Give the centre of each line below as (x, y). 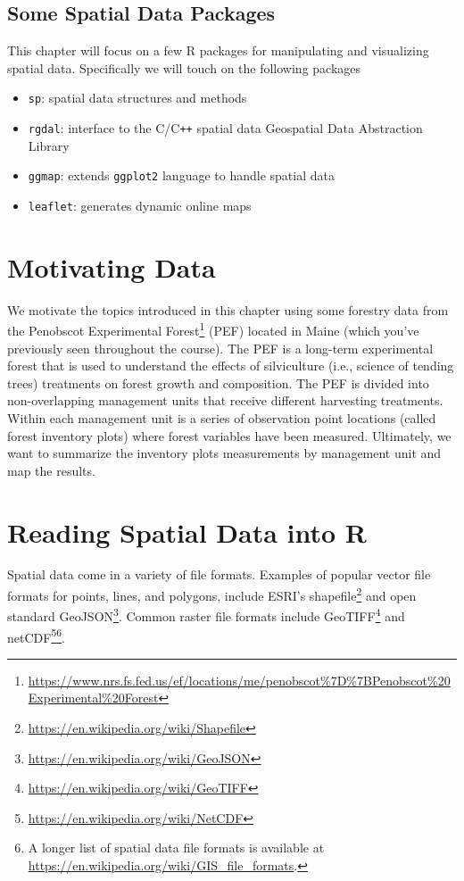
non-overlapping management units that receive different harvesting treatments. (225, 400)
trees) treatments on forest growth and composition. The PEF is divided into (218, 382)
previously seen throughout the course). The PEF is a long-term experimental (220, 348)
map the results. (51, 470)
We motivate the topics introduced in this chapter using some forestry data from (228, 309)
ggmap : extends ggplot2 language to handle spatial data (181, 175)
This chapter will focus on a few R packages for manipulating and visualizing (218, 50)
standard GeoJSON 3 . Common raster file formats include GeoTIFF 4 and (206, 615)
